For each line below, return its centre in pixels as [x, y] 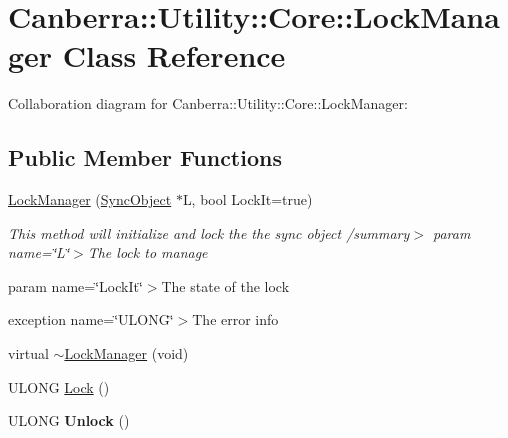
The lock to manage [147, 252]
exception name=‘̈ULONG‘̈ [91, 319]
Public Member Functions [145, 157]
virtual [28, 353]
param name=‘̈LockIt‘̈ [75, 285]
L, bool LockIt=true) [247, 199]
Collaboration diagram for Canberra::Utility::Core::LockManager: [208, 103]
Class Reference [174, 55]
